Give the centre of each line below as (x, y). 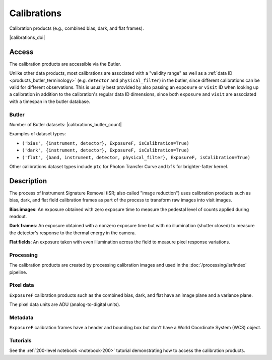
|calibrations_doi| (27, 37)
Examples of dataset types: (38, 134)
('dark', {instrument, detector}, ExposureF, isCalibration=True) (106, 150)
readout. (18, 216)
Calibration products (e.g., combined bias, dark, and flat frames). (77, 28)
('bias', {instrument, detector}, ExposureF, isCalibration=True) (106, 143)
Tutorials (21, 341)
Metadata (21, 317)
